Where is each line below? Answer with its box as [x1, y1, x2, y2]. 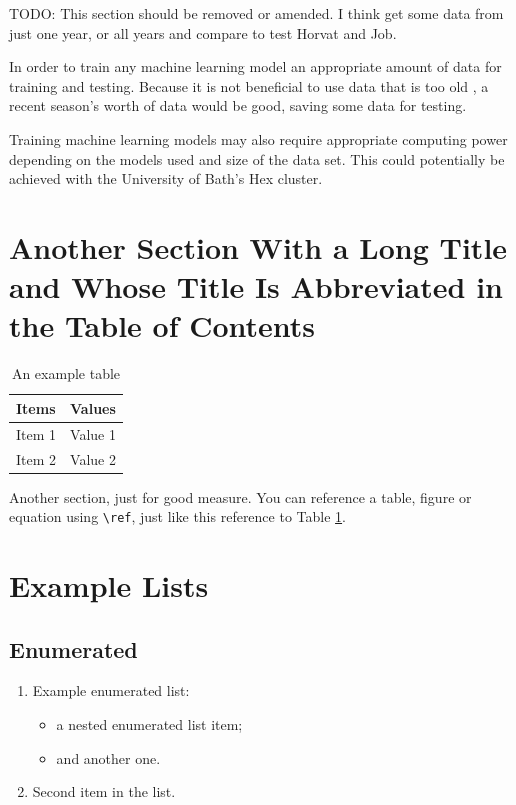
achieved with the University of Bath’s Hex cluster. [9, 168, 323, 189]
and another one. [56, 747, 161, 768]
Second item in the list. [32, 781, 176, 802]
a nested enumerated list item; [56, 714, 243, 735]
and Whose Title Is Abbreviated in [9, 266, 503, 307]
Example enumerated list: [32, 680, 190, 701]
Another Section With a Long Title [9, 226, 508, 267]
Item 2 [16, 448, 57, 469]
